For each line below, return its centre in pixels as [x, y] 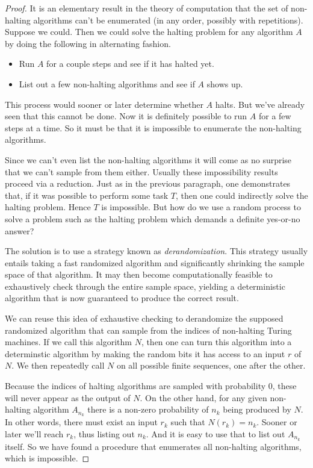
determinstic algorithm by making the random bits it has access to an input [145, 353]
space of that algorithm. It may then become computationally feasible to [139, 274]
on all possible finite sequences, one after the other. [211, 365]
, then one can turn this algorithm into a [216, 342]
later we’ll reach [34, 433]
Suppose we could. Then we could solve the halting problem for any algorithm [149, 32]
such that [188, 422]
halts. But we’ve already [260, 104]
